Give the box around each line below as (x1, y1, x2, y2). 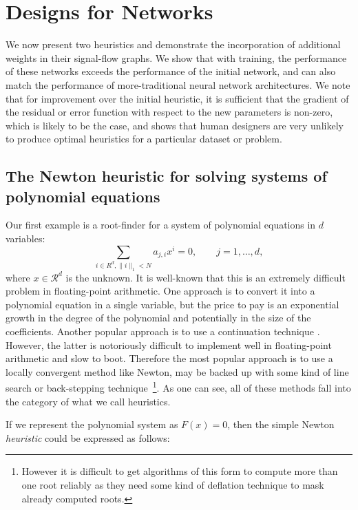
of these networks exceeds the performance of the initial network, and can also (6, 64, 336, 78)
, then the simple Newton (227, 417, 335, 432)
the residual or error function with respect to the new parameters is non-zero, (6, 105, 333, 119)
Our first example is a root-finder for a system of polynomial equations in (6, 217, 316, 232)
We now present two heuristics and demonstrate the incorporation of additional (6, 37, 341, 52)
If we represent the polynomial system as (6, 417, 178, 432)
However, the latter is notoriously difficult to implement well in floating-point (6, 337, 332, 352)
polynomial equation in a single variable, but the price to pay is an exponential (6, 297, 339, 311)
